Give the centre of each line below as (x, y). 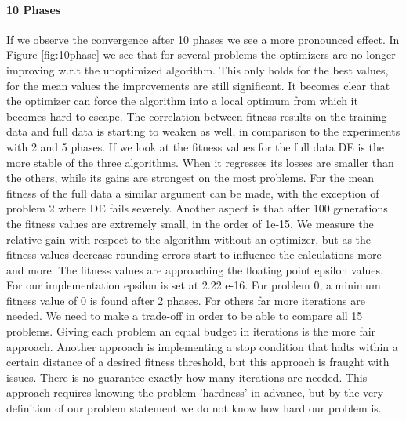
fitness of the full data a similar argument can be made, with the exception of (193, 192)
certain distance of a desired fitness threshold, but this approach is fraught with (198, 362)
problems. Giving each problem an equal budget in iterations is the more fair (191, 331)
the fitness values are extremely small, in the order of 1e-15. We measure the (190, 223)
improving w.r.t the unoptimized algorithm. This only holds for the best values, (198, 69)
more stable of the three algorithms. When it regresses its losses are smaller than (200, 162)
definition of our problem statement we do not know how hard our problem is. (194, 408)
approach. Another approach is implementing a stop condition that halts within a (202, 346)
